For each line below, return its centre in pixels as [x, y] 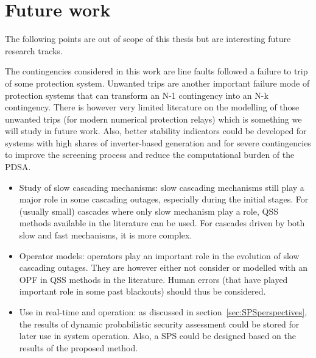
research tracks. [34, 50]
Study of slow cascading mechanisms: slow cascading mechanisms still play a [162, 187]
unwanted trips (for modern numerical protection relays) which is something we [153, 119]
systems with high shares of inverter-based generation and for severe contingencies [158, 142]
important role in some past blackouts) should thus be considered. [142, 291]
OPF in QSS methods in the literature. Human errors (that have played [153, 279]
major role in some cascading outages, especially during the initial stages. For [164, 199]
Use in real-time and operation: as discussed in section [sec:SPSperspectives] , [163, 312]
